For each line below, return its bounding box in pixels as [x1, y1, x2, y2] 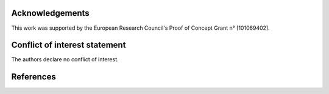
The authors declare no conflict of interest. [11, 56, 119, 63]
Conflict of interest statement [11, 40, 126, 50]
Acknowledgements [11, 8, 90, 18]
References [11, 72, 56, 82]
